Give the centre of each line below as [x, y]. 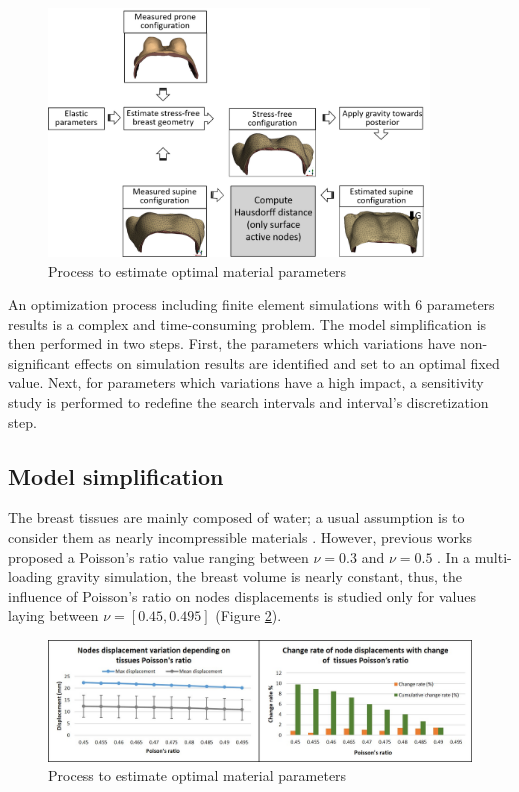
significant [39, 362]
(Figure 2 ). [248, 615]
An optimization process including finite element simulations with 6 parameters [251, 304]
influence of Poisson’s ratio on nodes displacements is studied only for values [242, 595]
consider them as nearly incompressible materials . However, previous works [240, 537]
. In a [454, 556]
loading [30, 576]
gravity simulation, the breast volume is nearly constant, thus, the [259, 576]
